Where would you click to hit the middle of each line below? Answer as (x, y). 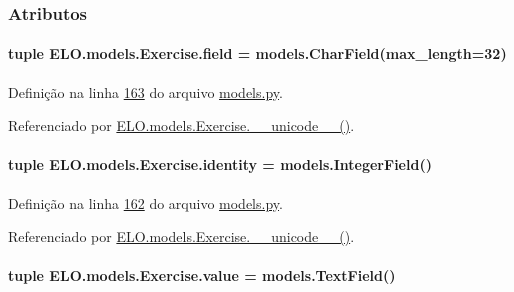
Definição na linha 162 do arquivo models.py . (145, 202)
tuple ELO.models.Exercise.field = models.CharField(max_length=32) (257, 53)
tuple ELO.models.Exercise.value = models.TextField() (202, 275)
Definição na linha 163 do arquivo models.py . (145, 91)
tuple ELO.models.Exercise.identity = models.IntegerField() (220, 164)
